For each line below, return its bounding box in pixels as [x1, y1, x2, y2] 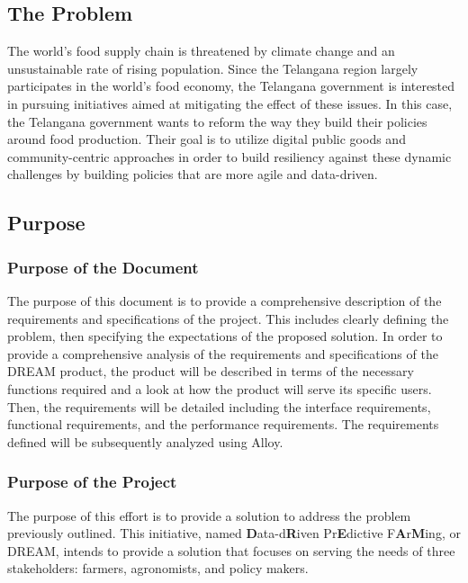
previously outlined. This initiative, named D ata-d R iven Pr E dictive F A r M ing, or [7, 524, 461, 543]
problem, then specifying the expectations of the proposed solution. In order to [7, 327, 443, 345]
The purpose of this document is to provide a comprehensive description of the [7, 291, 442, 309]
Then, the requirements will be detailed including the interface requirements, [7, 397, 431, 416]
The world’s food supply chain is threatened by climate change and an [7, 41, 395, 60]
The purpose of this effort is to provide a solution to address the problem [7, 506, 411, 525]
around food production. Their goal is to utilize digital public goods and [7, 130, 406, 148]
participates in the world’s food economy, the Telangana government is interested [7, 76, 455, 95]
